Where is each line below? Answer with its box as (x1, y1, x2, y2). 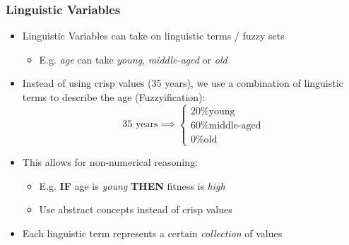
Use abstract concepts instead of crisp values (39, 202, 232, 217)
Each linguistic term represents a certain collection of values (22, 225, 283, 240)
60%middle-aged (190, 120, 261, 131)
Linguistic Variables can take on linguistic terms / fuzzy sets (22, 28, 285, 43)
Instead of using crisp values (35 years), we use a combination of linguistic (22, 76, 343, 90)
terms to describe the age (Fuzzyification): (22, 90, 206, 104)
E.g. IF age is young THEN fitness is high (39, 178, 225, 193)
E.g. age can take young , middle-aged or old (39, 52, 227, 66)
